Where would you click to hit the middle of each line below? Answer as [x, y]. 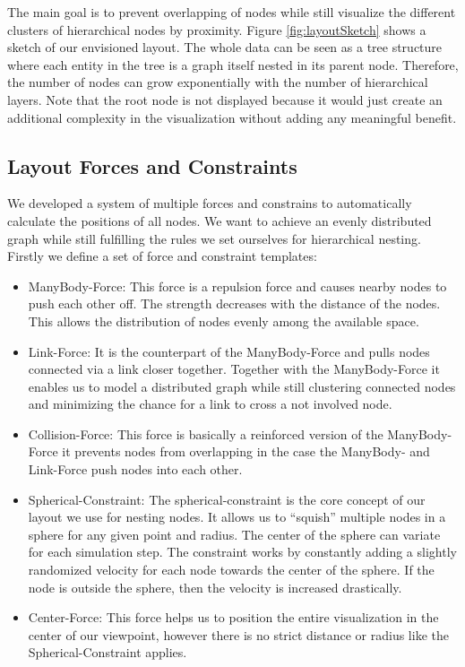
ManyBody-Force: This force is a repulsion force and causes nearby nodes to [237, 286]
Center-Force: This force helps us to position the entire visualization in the [233, 617]
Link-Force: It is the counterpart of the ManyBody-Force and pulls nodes [229, 351]
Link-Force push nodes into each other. [135, 469]
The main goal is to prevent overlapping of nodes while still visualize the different [232, 12]
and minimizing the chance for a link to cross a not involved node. [210, 404]
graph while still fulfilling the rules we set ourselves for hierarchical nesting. [214, 238]
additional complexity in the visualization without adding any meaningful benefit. [232, 117]
